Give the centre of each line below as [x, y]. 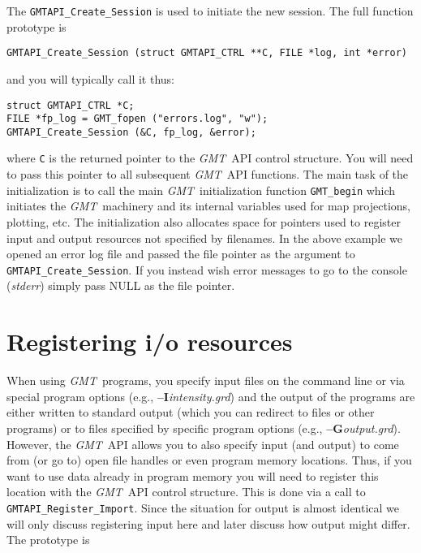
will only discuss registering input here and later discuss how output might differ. [208, 523]
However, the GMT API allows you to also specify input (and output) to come [203, 444]
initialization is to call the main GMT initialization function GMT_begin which [201, 190]
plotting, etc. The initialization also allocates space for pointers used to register [204, 221]
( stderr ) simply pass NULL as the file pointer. [121, 285]
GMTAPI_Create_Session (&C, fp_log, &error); [131, 132]
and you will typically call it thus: [90, 78]
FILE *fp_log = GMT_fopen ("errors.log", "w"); [137, 119]
